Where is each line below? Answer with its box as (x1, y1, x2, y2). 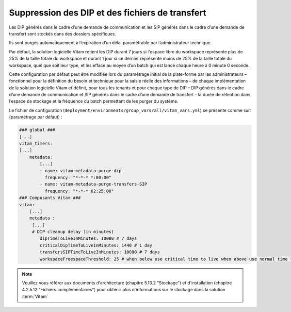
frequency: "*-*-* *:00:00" (44, 175, 112, 180)
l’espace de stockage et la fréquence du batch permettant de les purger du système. (9, 99, 178, 104)
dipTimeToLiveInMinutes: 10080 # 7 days (39, 236, 137, 241)
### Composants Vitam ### (19, 195, 81, 201)
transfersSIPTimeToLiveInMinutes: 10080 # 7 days (39, 249, 160, 255)
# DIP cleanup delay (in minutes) (32, 229, 114, 235)
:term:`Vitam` (22, 294, 48, 299)
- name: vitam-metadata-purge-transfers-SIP (39, 181, 147, 187)
